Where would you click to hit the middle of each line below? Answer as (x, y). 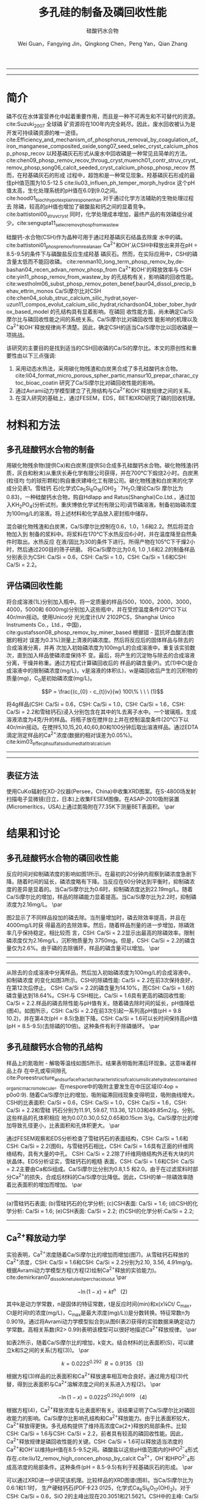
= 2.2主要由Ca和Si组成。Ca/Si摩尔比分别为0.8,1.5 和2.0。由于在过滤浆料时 (100, 1169)
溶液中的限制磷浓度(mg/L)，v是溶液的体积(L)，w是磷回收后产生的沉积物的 (105, 670)
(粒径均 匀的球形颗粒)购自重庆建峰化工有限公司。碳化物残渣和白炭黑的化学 (100, 481)
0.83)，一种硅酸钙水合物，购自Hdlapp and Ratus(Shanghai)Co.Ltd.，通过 (98, 497)
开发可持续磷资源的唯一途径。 (44, 133)
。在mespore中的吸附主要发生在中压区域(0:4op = (116, 1086)
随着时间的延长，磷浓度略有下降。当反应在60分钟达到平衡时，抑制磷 (103, 881)
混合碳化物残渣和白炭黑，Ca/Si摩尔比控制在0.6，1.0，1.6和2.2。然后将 (95, 527)
